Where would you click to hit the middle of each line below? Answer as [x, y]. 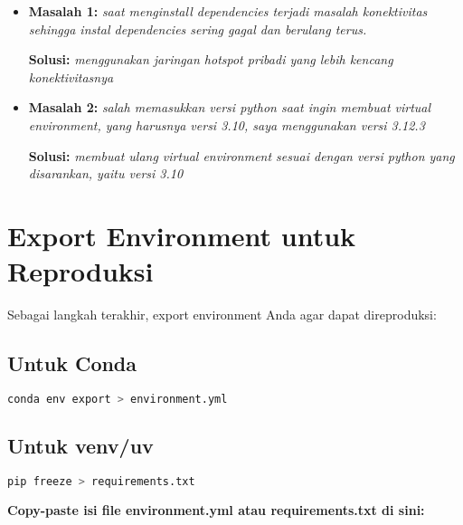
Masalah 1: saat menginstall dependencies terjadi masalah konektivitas [228, 11]
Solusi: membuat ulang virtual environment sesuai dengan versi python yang [241, 155]
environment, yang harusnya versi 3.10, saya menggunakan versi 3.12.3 [227, 124]
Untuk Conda [72, 363]
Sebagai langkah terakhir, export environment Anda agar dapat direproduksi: [222, 315]
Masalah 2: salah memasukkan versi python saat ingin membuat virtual [230, 107]
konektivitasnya [71, 76]
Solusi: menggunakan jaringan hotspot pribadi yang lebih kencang [211, 59]
